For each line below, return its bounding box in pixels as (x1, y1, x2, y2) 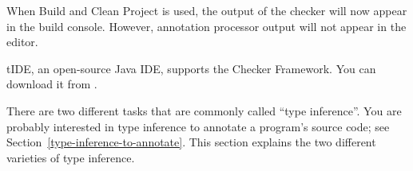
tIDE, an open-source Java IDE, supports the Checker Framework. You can (6, 60, 376, 76)
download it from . (6, 76, 97, 92)
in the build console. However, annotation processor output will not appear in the (6, 17, 407, 34)
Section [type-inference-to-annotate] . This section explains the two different (6, 134, 376, 150)
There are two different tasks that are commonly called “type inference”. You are (6, 102, 402, 119)
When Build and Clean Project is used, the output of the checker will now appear (6, 2, 407, 18)
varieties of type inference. (6, 149, 135, 165)
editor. (6, 33, 38, 50)
